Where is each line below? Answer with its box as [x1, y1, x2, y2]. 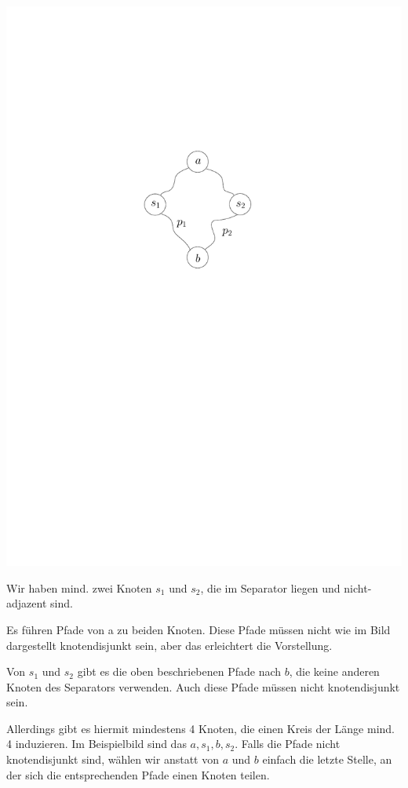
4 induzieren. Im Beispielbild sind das [6, 735, 187, 752]
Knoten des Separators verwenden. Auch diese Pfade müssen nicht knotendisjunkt [6, 678, 400, 695]
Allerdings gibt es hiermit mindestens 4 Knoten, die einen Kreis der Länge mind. [6, 720, 395, 736]
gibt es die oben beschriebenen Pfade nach [77, 663, 282, 680]
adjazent [6, 595, 47, 611]
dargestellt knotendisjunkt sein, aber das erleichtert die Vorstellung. [6, 637, 333, 653]
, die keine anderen [289, 663, 380, 680]
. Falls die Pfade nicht [235, 735, 341, 752]
